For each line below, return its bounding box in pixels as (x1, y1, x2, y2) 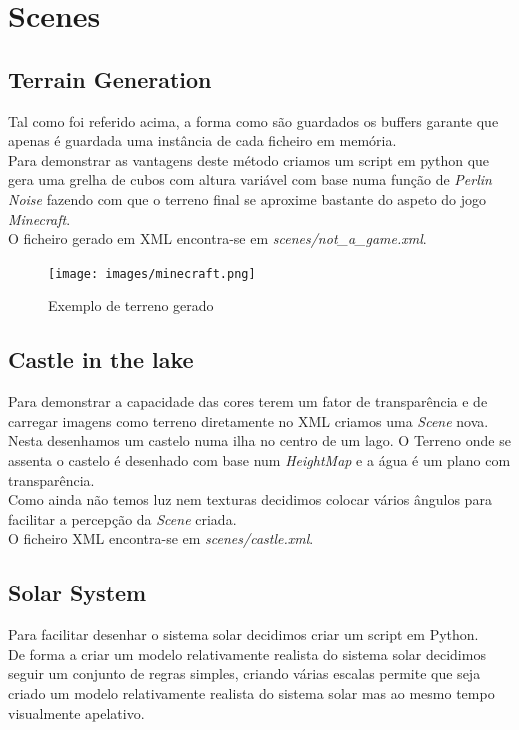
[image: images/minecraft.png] (48, 266, 256, 281)
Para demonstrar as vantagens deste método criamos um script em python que (8, 149, 490, 170)
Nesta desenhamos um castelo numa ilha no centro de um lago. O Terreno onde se (8, 430, 511, 451)
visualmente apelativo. (8, 702, 145, 723)
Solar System (8, 577, 147, 608)
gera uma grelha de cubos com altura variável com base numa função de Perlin (8, 169, 492, 190)
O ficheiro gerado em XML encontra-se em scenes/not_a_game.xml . (8, 228, 427, 249)
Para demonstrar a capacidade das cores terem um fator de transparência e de (8, 391, 488, 412)
